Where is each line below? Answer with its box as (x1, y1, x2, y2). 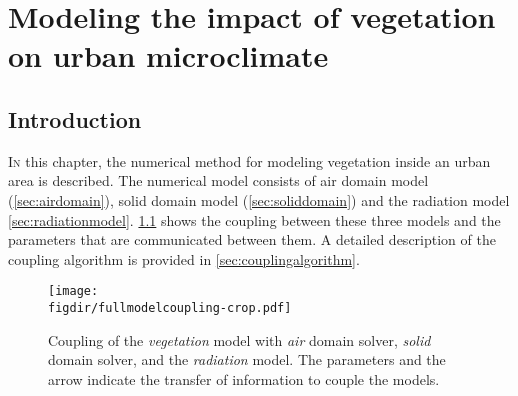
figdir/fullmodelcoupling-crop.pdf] (48, 300, 292, 315)
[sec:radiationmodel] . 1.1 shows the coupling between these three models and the (8, 209, 501, 230)
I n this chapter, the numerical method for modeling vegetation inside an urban (8, 150, 491, 171)
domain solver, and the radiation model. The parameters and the (48, 349, 446, 370)
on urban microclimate (8, 35, 329, 76)
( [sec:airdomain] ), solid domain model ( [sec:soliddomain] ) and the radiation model (8, 189, 510, 210)
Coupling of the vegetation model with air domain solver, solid (48, 329, 431, 350)
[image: (48, 284, 99, 299)
